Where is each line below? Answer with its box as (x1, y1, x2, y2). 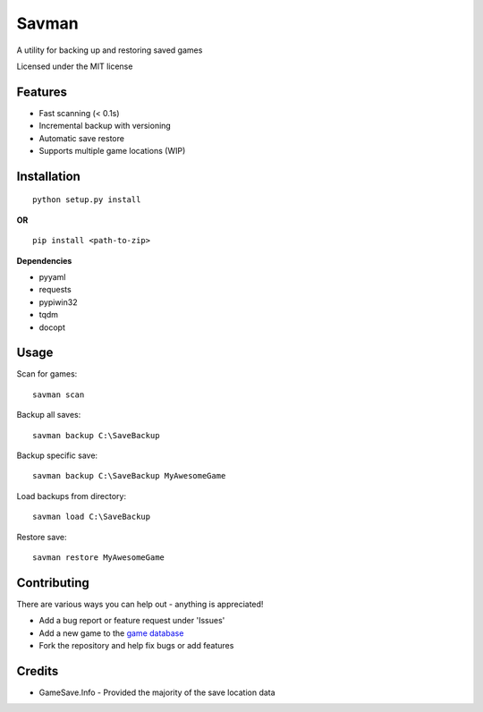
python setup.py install (32, 195, 141, 205)
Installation (16, 168, 80, 183)
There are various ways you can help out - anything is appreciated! (16, 598, 264, 609)
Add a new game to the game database (38, 627, 184, 639)
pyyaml (38, 271, 66, 282)
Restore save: (16, 531, 67, 542)
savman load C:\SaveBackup (32, 512, 151, 522)
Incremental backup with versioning (38, 121, 172, 131)
